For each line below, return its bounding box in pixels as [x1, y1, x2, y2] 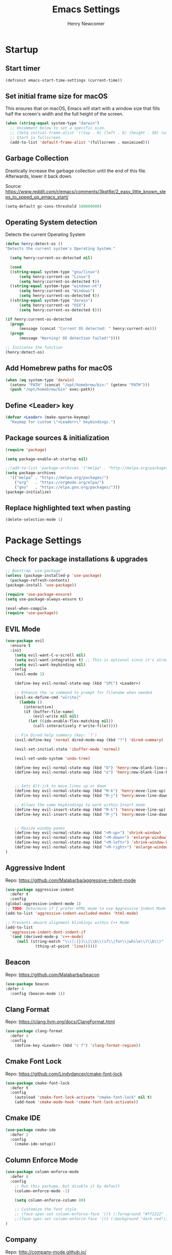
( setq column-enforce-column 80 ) [14, 1198, 86, 1203]
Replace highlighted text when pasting [5, 504, 131, 512]
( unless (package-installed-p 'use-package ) [5, 573, 102, 578]
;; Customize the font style [14, 1207, 77, 1212]
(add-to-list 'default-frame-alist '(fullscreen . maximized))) [10, 140, 150, 145]
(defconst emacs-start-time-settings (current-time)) [5, 78, 123, 83]
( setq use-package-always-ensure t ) [5, 596, 83, 602]
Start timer [5, 64, 40, 73]
